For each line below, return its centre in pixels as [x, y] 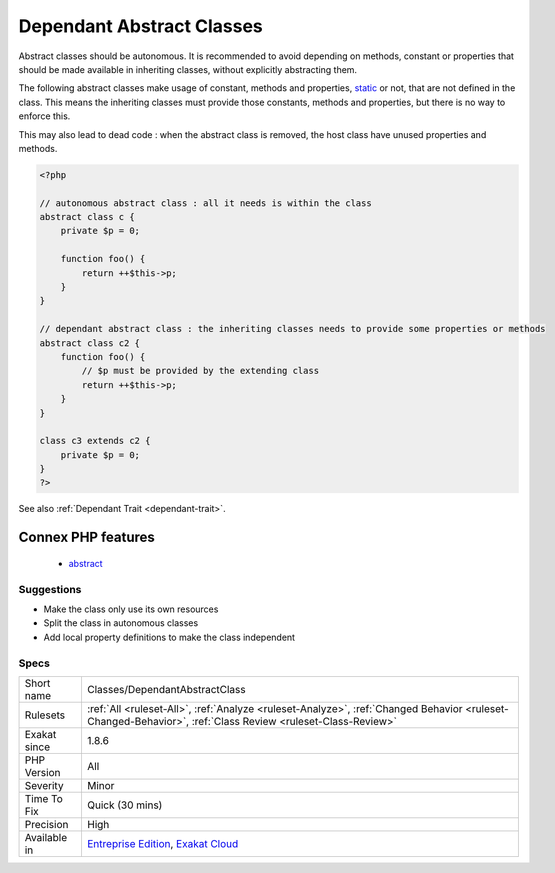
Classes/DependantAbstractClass [166, 689]
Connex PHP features [86, 537]
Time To [44, 798]
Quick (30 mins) [124, 805]
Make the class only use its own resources [131, 609]
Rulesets [44, 715]
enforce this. [44, 116]
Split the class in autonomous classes [121, 623]
